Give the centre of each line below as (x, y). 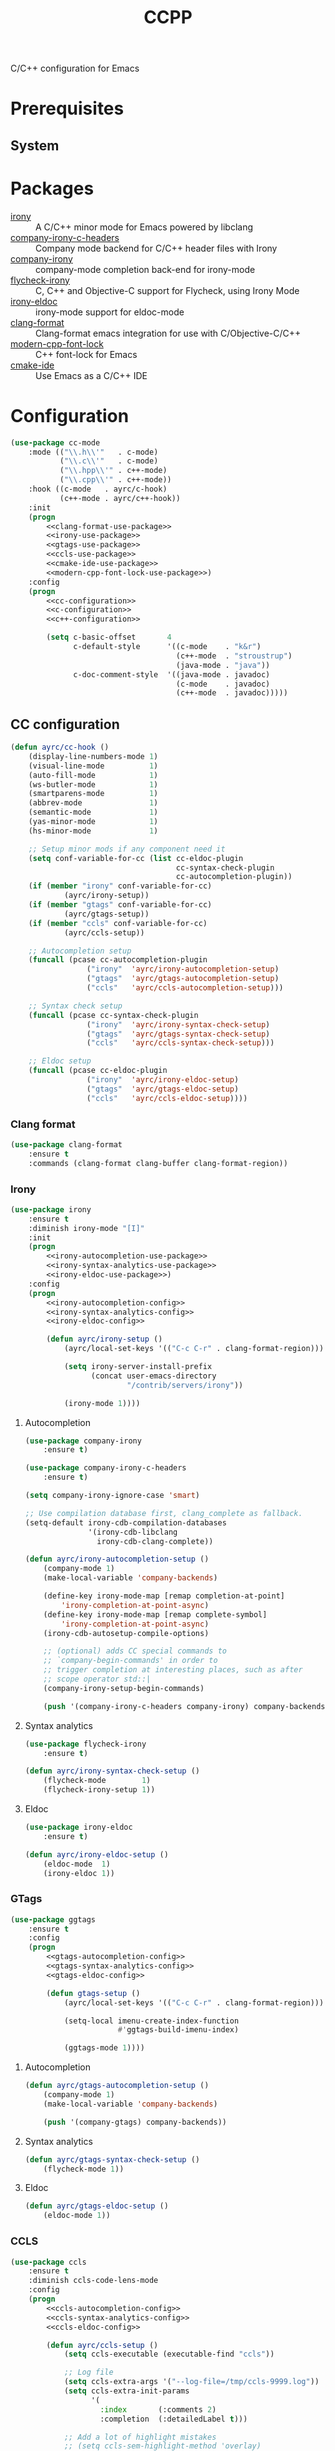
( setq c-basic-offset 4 (109, 637)
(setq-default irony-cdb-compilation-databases (125, 1522)
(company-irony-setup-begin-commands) (124, 1688)
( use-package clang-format (66, 1145)
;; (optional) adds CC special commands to (135, 1651)
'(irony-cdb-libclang (133, 1532)
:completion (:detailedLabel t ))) (173, 2419)
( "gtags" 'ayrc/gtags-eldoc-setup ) (163, 1089)
